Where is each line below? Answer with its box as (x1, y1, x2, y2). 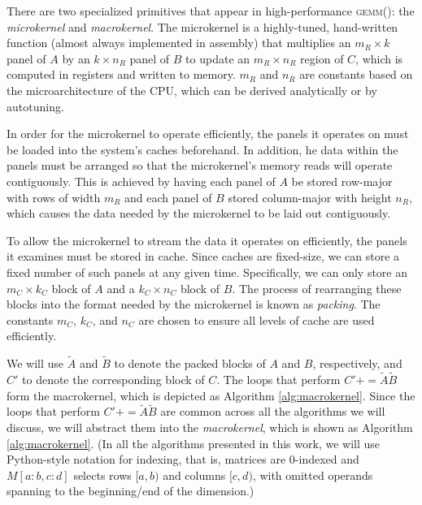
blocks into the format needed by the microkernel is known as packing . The (7, 296, 381, 313)
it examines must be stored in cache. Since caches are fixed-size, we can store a (7, 248, 400, 265)
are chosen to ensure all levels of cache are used (138, 311, 375, 328)
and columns (163, 466, 226, 483)
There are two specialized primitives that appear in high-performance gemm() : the (7, 2, 415, 19)
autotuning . (7, 97, 64, 114)
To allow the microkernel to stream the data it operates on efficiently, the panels (7, 231, 407, 248)
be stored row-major (291, 172, 393, 189)
